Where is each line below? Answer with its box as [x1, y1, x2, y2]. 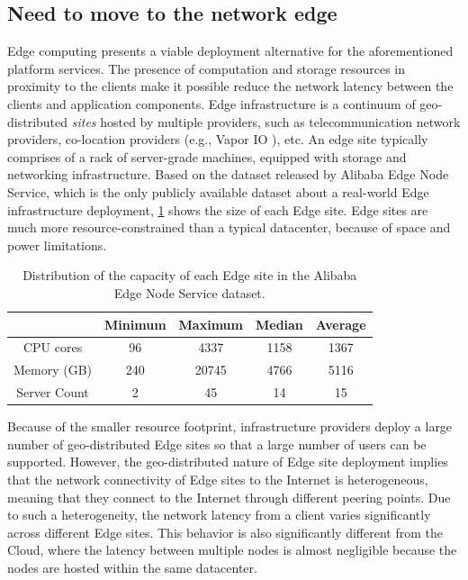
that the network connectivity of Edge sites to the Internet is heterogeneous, [7, 469, 428, 488]
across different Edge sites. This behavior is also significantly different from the [7, 522, 443, 541]
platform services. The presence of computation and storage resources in [7, 59, 406, 77]
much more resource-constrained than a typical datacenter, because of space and [7, 218, 451, 237]
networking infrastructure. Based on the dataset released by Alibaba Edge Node [7, 165, 449, 184]
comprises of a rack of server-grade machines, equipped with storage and [7, 147, 407, 166]
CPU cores [22, 338, 83, 357]
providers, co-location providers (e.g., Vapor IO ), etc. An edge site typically [7, 130, 428, 149]
